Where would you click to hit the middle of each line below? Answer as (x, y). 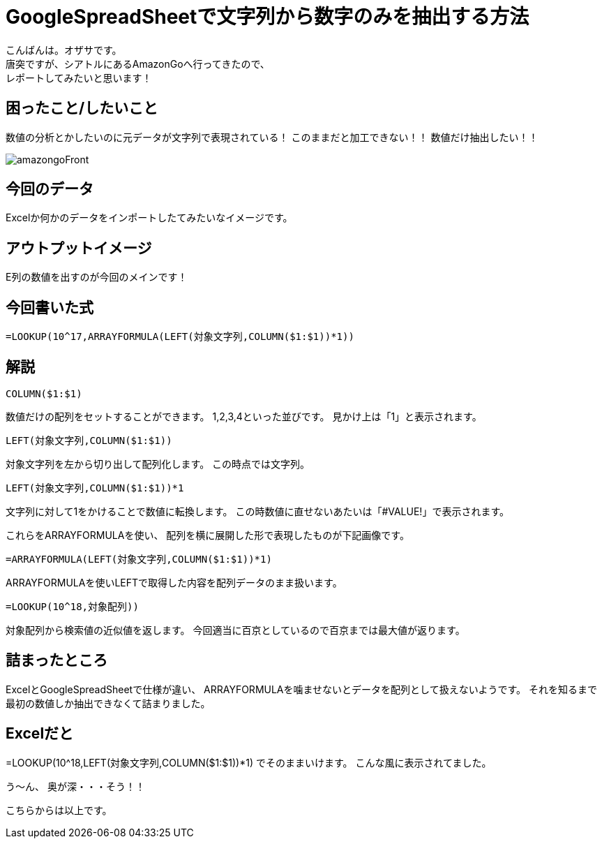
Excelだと (40, 734)
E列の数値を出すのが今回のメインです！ (97, 277)
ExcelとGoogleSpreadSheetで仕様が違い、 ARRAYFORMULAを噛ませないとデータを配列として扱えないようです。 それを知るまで (301, 689)
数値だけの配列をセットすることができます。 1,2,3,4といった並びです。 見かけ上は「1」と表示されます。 (244, 416)
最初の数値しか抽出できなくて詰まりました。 (108, 703)
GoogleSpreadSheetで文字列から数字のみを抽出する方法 (268, 17)
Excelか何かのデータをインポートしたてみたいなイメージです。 (149, 218)
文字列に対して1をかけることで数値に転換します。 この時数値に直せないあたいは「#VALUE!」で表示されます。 (257, 511)
